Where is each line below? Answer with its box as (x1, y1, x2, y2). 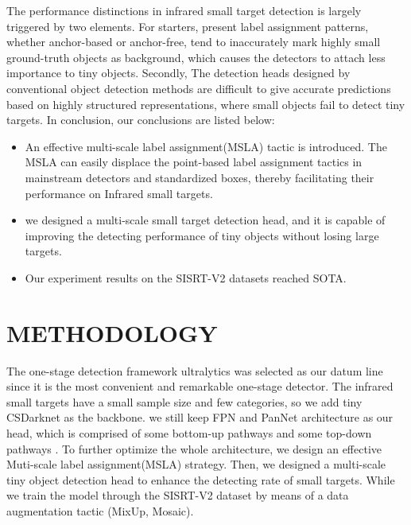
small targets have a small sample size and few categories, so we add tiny (6, 393, 363, 410)
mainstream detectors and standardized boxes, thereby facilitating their (25, 169, 374, 185)
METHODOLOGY (6, 316, 218, 348)
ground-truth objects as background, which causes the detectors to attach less (6, 49, 386, 65)
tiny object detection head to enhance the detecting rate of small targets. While (6, 471, 395, 488)
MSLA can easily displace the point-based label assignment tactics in (25, 154, 363, 170)
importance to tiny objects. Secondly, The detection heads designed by (6, 64, 351, 81)
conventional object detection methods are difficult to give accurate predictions (6, 80, 391, 96)
